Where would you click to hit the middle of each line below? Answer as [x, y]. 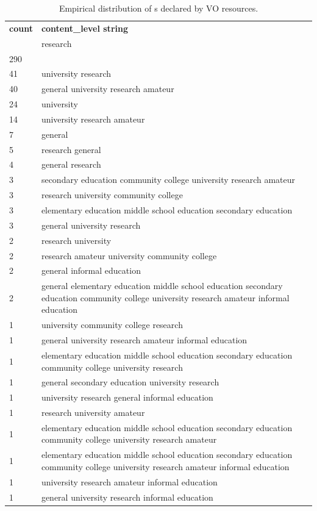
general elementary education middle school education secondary [162, 286]
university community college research [112, 325]
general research [71, 164]
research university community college [112, 195]
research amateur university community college [129, 255]
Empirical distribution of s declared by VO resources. [158, 8]
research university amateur [93, 413]
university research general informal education [127, 397]
